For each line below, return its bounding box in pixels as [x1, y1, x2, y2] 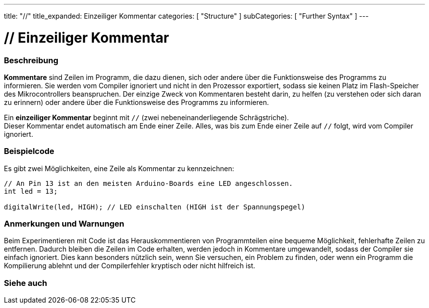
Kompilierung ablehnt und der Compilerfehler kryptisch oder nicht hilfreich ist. [4, 261, 256, 270]
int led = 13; [4, 187, 58, 195]
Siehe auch [4, 278, 48, 288]
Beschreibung [4, 55, 59, 65]
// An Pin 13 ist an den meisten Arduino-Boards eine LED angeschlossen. [4, 179, 293, 187]
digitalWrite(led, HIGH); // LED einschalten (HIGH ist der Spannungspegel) [4, 203, 306, 211]
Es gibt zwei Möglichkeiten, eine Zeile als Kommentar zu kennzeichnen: [4, 164, 235, 173]
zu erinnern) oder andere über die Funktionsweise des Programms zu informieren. [4, 98, 269, 106]
